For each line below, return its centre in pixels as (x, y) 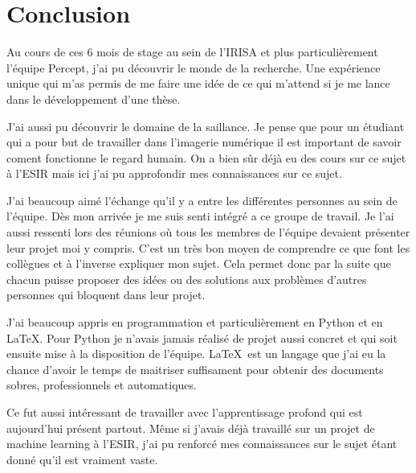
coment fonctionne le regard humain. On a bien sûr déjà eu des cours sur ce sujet (206, 157)
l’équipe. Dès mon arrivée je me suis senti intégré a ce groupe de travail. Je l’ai (200, 216)
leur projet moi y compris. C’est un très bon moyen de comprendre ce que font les (208, 247)
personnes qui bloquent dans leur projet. (106, 295)
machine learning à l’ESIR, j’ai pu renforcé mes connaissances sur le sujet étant (202, 444)
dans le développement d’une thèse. (94, 99)
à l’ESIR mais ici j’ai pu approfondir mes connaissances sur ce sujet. (174, 173)
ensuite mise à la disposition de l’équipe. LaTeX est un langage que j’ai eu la (196, 354)
